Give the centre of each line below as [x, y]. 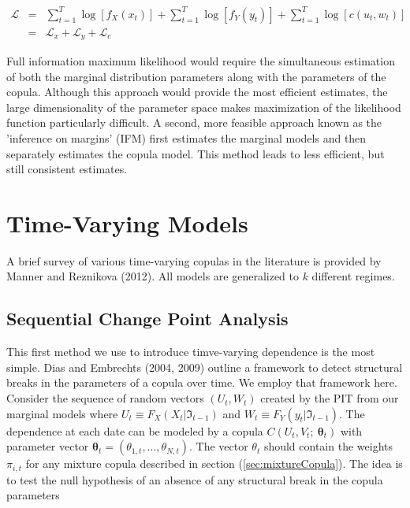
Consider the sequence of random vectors [105, 398]
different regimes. [353, 276]
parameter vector [48, 446]
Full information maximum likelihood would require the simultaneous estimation [201, 61]
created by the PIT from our [330, 398]
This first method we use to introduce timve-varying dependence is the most [191, 352]
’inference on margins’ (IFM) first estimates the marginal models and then [186, 137]
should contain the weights [328, 446]
